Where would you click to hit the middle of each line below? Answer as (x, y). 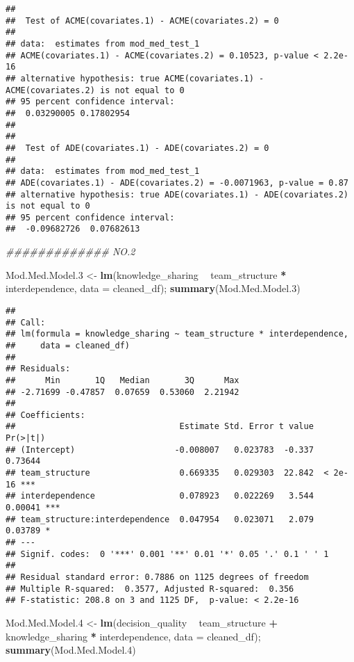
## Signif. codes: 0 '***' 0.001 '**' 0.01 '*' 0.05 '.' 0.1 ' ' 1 (167, 554)
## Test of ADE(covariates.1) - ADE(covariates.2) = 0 (137, 148)
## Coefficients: (45, 415)
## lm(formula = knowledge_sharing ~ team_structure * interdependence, (177, 334)
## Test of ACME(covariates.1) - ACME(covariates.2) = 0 (142, 21)
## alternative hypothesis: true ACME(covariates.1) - (135, 78)
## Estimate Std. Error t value (160, 427)
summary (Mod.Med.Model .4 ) (71, 650)
